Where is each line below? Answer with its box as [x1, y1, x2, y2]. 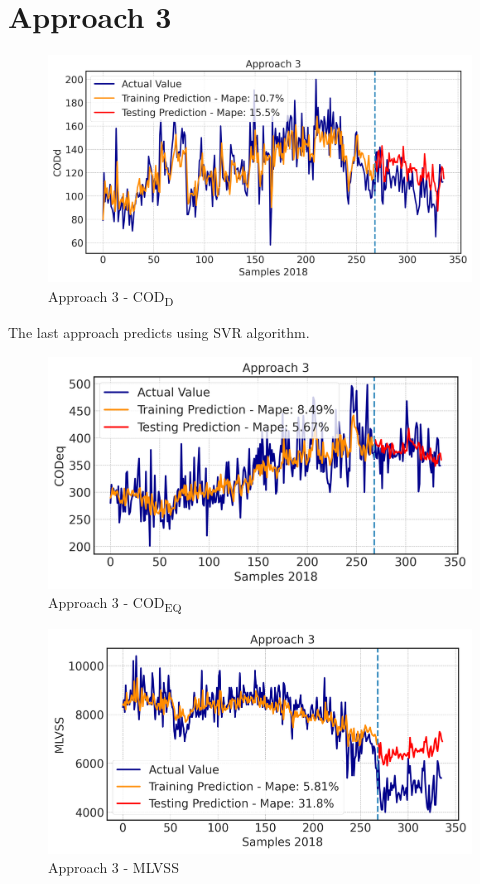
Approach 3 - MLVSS [48, 857, 179, 878]
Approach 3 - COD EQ [48, 592, 182, 616]
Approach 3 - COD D [48, 286, 174, 309]
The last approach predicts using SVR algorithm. [8, 322, 310, 343]
